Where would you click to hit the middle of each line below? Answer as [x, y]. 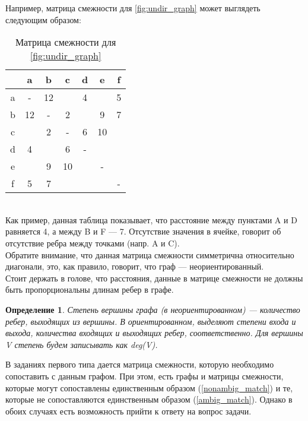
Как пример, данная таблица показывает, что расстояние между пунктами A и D [151, 219]
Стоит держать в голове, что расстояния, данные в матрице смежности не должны [154, 278]
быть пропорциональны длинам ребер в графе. [90, 289]
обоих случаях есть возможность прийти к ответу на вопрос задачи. [128, 411]
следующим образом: [43, 19]
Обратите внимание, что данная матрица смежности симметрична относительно [150, 254]
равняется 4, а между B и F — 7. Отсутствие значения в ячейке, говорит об [143, 231]
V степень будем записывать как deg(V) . [82, 344]
